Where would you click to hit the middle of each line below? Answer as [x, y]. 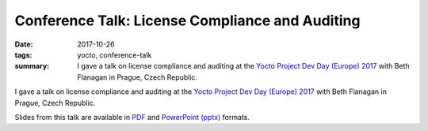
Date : [24, 44]
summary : [32, 66]
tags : [23, 54]
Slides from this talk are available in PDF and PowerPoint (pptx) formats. [132, 117]
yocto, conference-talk [115, 54]
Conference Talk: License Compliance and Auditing [187, 21]
